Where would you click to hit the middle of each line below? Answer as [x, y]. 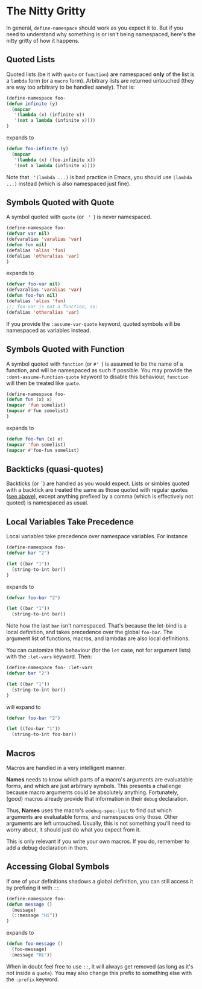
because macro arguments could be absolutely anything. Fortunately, [93, 792]
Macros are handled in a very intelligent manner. [66, 768]
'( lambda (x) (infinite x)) [49, 115]
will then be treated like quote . [43, 383]
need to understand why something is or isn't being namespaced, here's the [101, 34]
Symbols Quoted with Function [65, 349]
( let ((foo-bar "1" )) [33, 729]
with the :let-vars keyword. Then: [49, 657]
